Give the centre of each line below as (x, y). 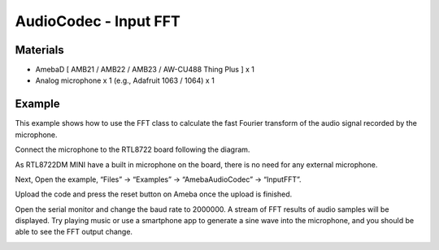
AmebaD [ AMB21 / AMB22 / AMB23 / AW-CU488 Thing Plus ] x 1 (145, 70)
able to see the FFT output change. (74, 232)
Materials (39, 50)
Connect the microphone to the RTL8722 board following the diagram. (133, 149)
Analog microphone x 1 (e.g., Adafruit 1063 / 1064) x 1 (125, 80)
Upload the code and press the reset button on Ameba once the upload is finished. (154, 194)
